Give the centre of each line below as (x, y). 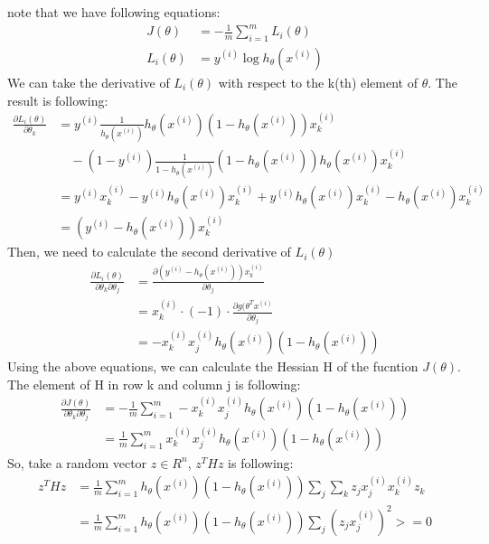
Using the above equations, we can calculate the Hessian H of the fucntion (213, 366)
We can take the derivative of (89, 82)
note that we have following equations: (114, 12)
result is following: (58, 100)
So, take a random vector (77, 462)
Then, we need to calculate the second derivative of (149, 252)
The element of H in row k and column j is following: (154, 384)
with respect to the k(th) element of (318, 82)
